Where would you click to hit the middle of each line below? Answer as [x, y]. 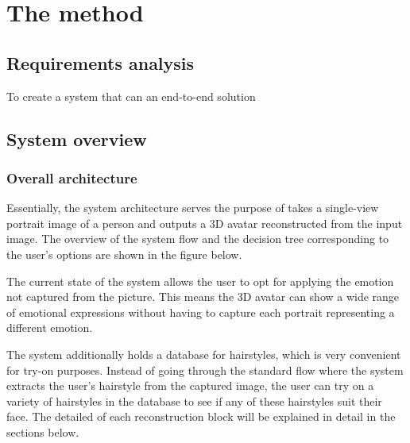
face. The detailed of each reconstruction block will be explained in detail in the [201, 416]
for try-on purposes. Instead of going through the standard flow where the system [205, 370]
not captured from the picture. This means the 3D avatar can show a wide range [203, 297]
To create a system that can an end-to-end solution [131, 96]
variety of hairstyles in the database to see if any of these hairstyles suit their [194, 401]
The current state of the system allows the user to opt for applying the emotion [200, 281]
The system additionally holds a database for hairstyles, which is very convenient [204, 354]
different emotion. [50, 327]
